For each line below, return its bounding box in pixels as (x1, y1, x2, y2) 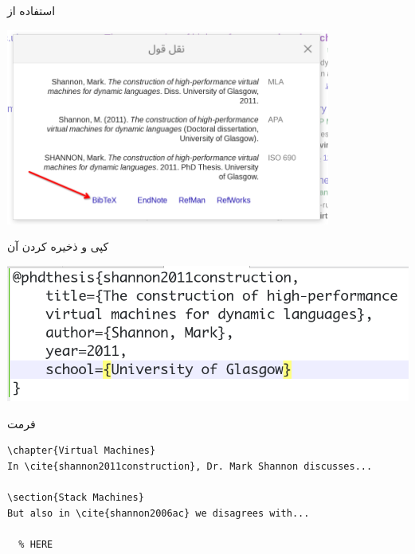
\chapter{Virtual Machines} (7, 445, 156, 457)
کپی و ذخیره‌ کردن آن (7, 238, 109, 255)
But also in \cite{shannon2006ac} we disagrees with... (7, 507, 310, 519)
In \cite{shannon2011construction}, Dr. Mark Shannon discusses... (7, 460, 373, 472)
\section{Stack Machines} (7, 492, 144, 504)
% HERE (18, 538, 53, 550)
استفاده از (7, 2, 56, 18)
